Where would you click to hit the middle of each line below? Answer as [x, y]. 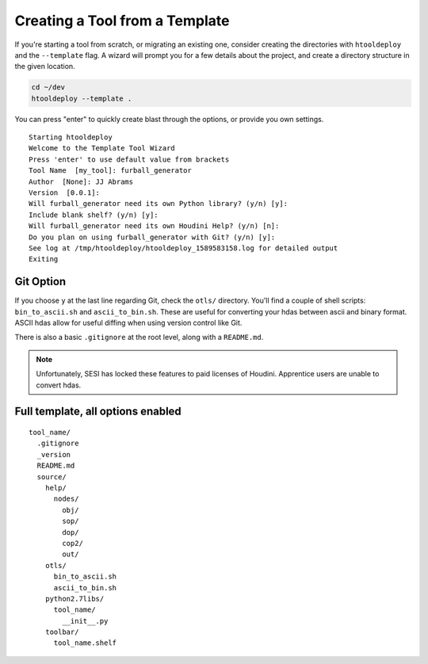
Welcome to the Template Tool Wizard [102, 148]
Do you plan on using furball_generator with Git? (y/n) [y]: [152, 237]
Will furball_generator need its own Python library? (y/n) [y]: [159, 204]
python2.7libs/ [75, 599]
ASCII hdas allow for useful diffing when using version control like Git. [128, 323]
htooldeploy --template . [82, 98]
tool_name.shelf [85, 643]
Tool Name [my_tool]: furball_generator [110, 171]
